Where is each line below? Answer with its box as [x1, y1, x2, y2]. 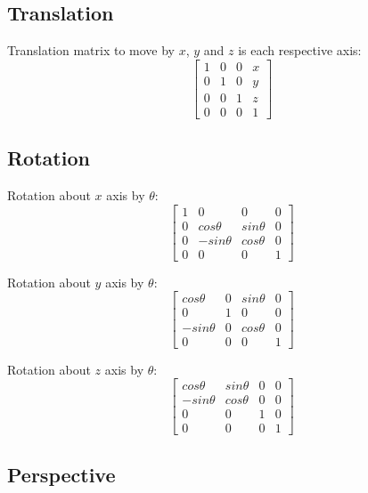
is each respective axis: [238, 41, 362, 60]
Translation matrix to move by [7, 41, 175, 60]
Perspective [7, 460, 116, 488]
